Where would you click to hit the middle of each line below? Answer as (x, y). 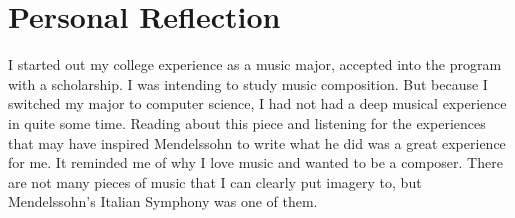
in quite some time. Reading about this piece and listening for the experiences (247, 122)
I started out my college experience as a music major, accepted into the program (255, 64)
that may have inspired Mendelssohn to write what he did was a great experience (257, 142)
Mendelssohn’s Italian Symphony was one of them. (163, 201)
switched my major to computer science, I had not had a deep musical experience (257, 103)
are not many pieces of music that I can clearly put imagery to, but (215, 181)
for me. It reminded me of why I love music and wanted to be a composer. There (255, 162)
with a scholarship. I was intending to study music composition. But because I (248, 83)
